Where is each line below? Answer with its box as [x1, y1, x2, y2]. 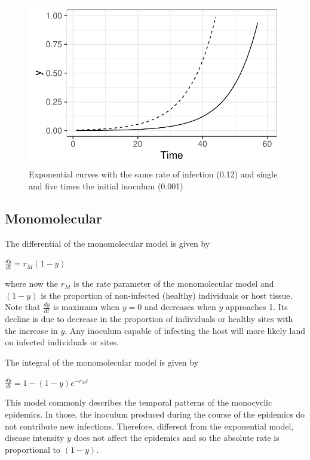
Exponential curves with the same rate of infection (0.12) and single [29, 168, 278, 180]
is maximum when [53, 300, 120, 313]
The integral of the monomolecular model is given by [5, 356, 199, 369]
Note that [5, 300, 41, 313]
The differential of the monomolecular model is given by [5, 237, 210, 249]
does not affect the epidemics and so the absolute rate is [73, 431, 280, 444]
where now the [5, 277, 59, 290]
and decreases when [144, 300, 216, 313]
